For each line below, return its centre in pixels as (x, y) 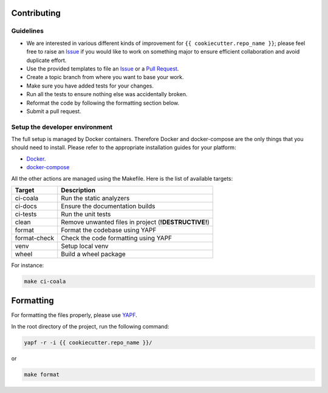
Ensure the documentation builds (108, 206)
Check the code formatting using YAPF (117, 238)
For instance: (28, 265)
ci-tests (26, 214)
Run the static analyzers (95, 198)
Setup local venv (85, 246)
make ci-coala (45, 281)
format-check (35, 238)
